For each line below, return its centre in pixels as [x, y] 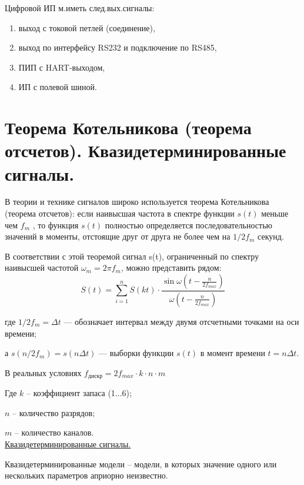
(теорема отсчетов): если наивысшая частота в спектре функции [120, 213]
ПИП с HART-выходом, [62, 67]
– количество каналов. [54, 432]
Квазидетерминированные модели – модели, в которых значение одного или [141, 464]
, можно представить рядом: [171, 268]
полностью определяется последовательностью [189, 225]
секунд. [271, 236]
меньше [275, 213]
